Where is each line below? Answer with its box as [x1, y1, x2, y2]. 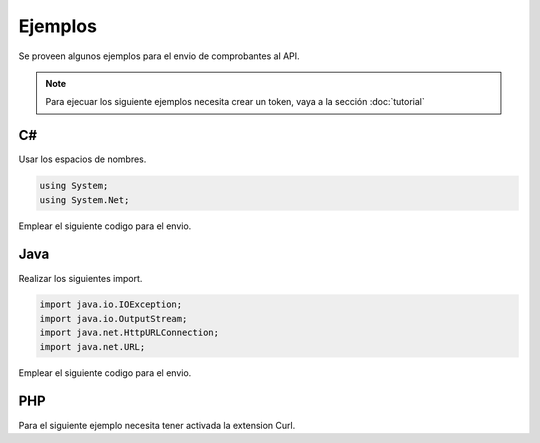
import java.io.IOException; [39, 299, 183, 310]
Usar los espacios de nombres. [18, 153, 147, 165]
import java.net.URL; [39, 341, 146, 352]
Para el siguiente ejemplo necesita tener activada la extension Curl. [18, 419, 296, 431]
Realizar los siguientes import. [18, 272, 143, 284]
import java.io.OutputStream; [39, 313, 188, 324]
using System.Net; [39, 194, 130, 205]
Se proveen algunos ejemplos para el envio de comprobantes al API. [18, 50, 300, 62]
